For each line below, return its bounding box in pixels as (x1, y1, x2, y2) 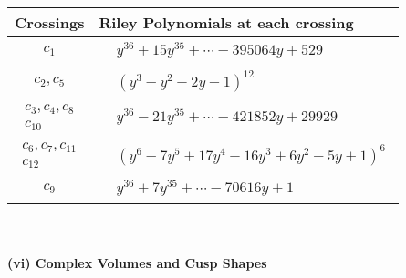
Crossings (15, 12, 85, 33)
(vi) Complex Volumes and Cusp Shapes (7, 252, 267, 272)
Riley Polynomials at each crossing (99, 12, 354, 33)
